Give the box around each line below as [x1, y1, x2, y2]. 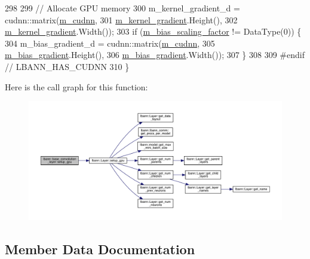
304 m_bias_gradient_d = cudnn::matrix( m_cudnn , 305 [5, 36, 215, 49]
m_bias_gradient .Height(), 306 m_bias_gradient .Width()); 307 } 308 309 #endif [5, 48, 305, 61]
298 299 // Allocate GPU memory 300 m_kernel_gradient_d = [5, 2, 240, 14]
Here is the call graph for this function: [5, 80, 148, 93]
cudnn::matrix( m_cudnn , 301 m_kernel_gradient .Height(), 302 [5, 13, 238, 26]
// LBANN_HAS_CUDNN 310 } [5, 60, 130, 72]
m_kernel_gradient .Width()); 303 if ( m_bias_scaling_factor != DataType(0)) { [5, 25, 302, 38]
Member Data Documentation [5, 239, 195, 258]
